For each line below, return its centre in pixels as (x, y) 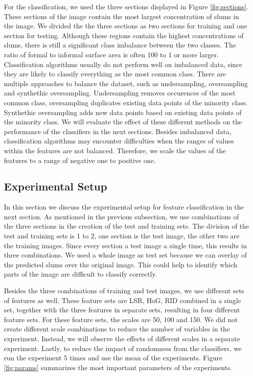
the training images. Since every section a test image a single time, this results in (126, 245)
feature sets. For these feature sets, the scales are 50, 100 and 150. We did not (121, 319)
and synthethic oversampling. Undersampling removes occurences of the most (120, 93)
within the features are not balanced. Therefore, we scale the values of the (115, 150)
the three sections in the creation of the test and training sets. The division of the (127, 226)
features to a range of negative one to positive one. (80, 160)
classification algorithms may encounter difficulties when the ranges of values (119, 141)
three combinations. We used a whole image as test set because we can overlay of (126, 255)
